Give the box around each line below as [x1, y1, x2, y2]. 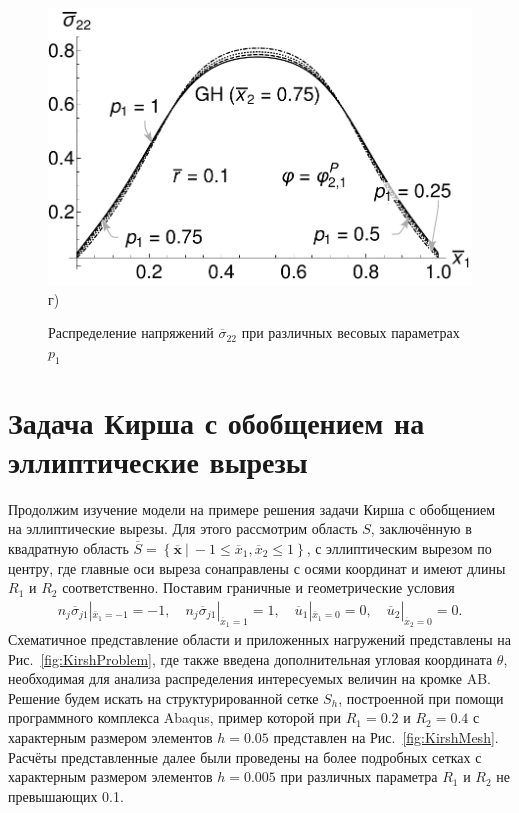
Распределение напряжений [48, 322, 214, 343]
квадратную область [8, 538, 129, 559]
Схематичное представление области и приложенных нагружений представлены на [8, 629, 512, 650]
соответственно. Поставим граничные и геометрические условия [62, 577, 455, 598]
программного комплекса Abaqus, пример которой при [8, 707, 342, 728]
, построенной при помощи [338, 687, 504, 708]
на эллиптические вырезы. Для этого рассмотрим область [8, 518, 358, 539]
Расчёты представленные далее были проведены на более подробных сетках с [8, 746, 482, 767]
